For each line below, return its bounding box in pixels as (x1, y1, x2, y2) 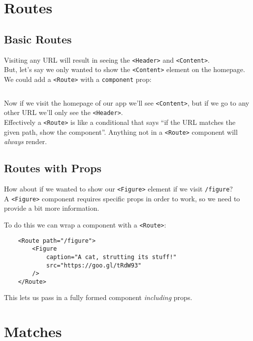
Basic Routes (4, 31, 72, 46)
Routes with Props (4, 160, 102, 176)
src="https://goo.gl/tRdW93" (46, 262, 142, 269)
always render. (4, 136, 47, 147)
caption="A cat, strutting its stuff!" (46, 253, 177, 261)
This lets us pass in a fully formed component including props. (4, 292, 192, 303)
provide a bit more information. (4, 203, 99, 213)
